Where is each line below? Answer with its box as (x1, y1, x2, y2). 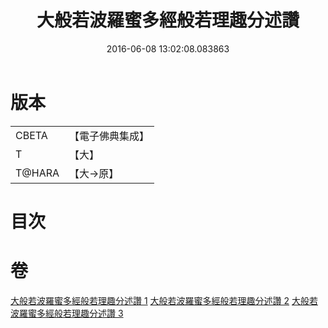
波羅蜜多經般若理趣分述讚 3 (10, 307, 124, 319)
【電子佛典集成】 (69, 129, 150, 143)
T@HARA (15, 166, 60, 180)
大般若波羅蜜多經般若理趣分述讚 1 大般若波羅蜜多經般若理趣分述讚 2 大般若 (10, 294, 318, 306)
